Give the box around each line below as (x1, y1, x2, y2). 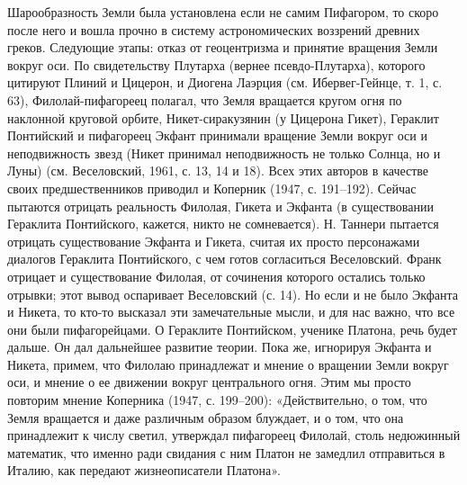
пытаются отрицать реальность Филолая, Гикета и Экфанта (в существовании (7, 196, 434, 215)
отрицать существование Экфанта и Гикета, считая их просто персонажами (7, 231, 420, 250)
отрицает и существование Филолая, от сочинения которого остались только (7, 266, 426, 285)
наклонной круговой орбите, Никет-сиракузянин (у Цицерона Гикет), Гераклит (7, 108, 439, 127)
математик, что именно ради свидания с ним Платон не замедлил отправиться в (7, 443, 445, 462)
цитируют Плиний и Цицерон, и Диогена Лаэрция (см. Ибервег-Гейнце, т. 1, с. (7, 73, 443, 92)
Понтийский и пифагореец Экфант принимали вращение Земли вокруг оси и (7, 126, 427, 145)
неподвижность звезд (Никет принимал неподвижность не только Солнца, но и (7, 143, 441, 162)
